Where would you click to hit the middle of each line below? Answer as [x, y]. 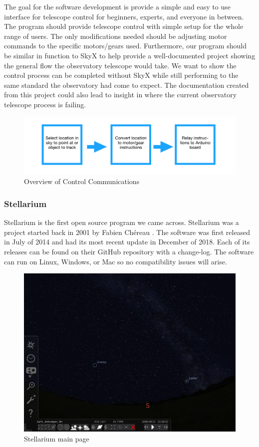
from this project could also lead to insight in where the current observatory [121, 95]
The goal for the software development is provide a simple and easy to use [117, 6]
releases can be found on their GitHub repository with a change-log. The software [129, 252]
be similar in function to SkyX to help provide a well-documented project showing [130, 55]
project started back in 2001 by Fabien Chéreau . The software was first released [127, 232]
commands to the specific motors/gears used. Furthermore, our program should [125, 46]
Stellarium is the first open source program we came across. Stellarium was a [122, 222]
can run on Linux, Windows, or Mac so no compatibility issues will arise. [116, 261]
